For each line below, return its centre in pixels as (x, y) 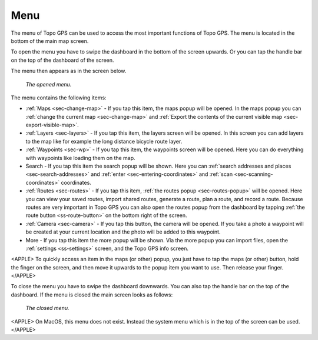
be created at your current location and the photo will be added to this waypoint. (123, 232)
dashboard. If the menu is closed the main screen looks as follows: (92, 295)
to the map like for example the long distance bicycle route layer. (104, 141)
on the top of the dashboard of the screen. (62, 60)
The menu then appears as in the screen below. (69, 71)
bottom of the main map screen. (50, 41)
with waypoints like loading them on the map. (80, 158)
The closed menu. (47, 308)
